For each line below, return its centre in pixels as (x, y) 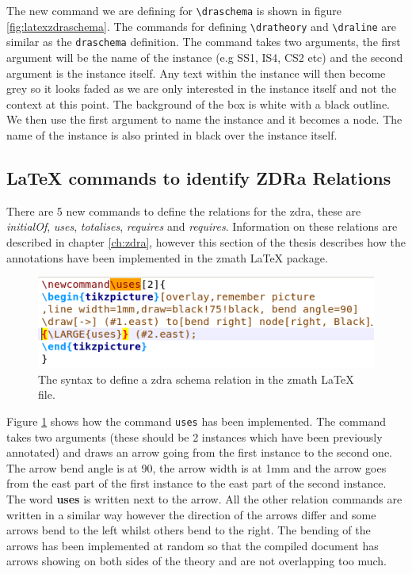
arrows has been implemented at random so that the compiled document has (193, 545)
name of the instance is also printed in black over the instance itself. (172, 134)
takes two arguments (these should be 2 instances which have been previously (195, 436)
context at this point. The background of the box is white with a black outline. (198, 103)
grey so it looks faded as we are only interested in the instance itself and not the (202, 88)
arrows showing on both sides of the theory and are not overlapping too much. (197, 561)
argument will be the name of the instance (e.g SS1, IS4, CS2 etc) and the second (205, 57)
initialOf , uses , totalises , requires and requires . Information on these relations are (202, 226)
